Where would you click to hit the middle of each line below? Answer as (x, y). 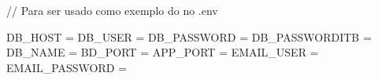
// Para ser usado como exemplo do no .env (112, 10)
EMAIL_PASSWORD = (67, 67)
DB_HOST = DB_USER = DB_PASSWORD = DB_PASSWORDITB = (189, 36)
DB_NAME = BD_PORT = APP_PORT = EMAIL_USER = (163, 52)
